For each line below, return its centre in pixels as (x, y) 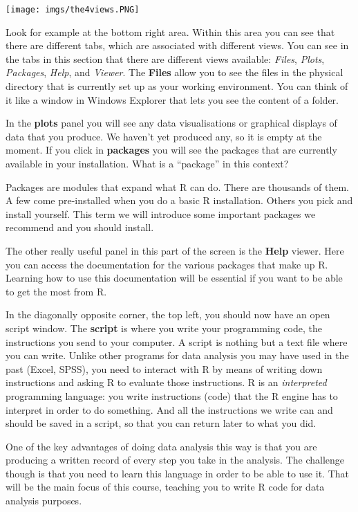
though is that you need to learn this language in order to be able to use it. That (177, 473)
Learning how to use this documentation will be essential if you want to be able (174, 278)
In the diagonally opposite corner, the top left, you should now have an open (168, 314)
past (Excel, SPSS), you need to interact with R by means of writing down (164, 368)
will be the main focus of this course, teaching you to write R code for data (165, 487)
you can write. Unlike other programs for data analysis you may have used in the (177, 355)
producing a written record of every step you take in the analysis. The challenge (175, 460)
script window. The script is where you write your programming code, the (164, 328)
